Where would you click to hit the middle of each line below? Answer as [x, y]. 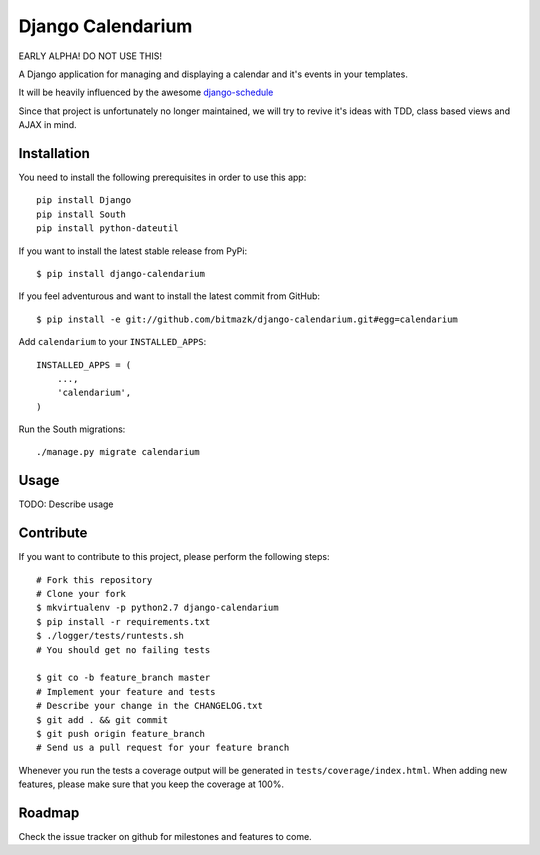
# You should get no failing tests [123, 649]
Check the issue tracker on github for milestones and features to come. [165, 837]
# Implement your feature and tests [126, 691]
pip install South [81, 214]
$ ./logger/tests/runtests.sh [110, 636]
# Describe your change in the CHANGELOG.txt [150, 706]
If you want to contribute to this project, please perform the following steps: [174, 557]
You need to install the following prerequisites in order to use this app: [162, 177]
